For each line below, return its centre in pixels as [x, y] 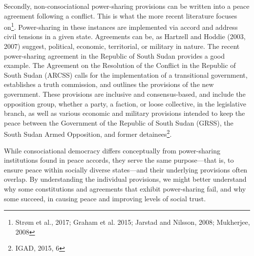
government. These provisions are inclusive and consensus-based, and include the [125, 94]
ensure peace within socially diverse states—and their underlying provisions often [126, 169]
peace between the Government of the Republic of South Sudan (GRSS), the [119, 122]
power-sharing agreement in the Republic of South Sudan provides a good [115, 55]
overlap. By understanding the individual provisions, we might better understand [125, 179]
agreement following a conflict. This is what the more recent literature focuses [121, 15]
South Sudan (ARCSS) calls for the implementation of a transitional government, [126, 75]
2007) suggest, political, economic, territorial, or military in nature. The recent [122, 46]
